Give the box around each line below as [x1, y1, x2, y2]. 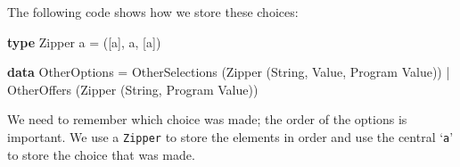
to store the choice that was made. [7, 145, 195, 163]
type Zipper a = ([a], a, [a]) [7, 32, 161, 51]
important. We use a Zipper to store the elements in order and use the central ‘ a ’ [7, 127, 454, 146]
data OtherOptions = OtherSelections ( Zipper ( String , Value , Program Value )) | [7, 63, 450, 81]
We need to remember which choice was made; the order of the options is [7, 110, 407, 129]
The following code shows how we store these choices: [7, 3, 299, 21]
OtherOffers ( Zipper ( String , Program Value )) [7, 79, 259, 98]
